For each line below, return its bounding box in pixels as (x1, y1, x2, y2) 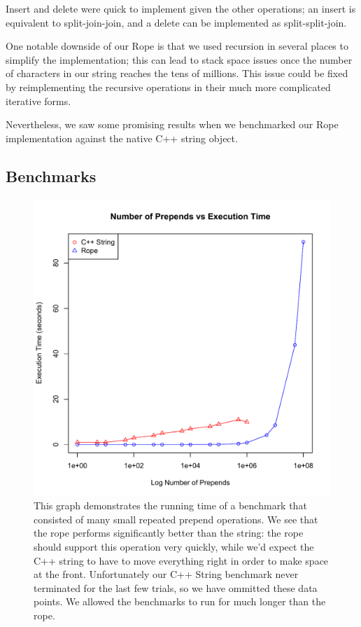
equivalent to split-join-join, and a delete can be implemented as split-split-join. (6, 15, 347, 29)
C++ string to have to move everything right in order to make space (34, 553, 329, 567)
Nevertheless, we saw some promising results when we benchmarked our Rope (6, 117, 339, 132)
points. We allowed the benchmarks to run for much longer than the (34, 594, 326, 609)
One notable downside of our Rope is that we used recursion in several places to (6, 39, 348, 53)
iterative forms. (6, 93, 71, 108)
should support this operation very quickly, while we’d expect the (34, 539, 314, 553)
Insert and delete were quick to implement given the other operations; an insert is (6, 1, 356, 15)
